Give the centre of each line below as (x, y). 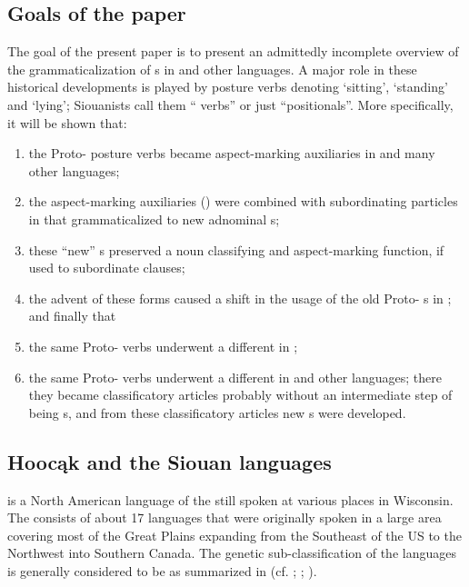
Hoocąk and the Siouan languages (170, 461)
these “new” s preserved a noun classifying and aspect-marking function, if (236, 249)
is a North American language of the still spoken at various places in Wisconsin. (230, 499)
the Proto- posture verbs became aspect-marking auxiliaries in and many (232, 153)
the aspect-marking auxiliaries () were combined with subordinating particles (243, 201)
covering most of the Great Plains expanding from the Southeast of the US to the (234, 535)
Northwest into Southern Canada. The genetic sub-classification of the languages (232, 553)
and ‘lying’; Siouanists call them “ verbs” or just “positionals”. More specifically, (230, 104)
